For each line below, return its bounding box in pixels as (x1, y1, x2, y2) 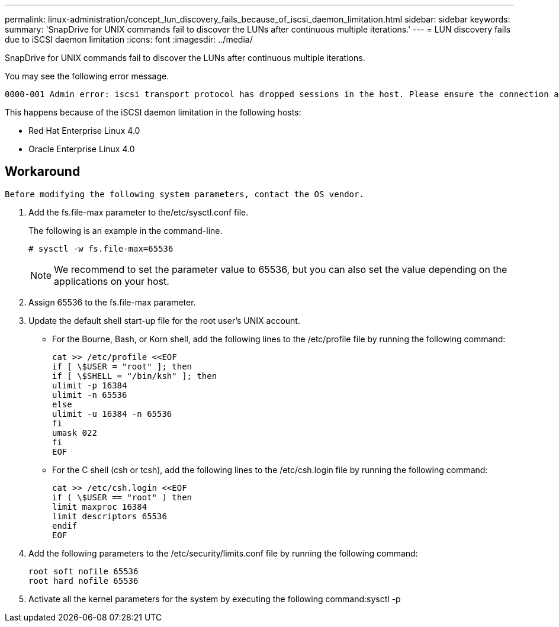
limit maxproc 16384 (52, 501, 147, 512)
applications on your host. (54, 275, 169, 287)
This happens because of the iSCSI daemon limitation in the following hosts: (5, 107, 301, 117)
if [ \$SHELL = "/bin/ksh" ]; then (52, 371, 217, 381)
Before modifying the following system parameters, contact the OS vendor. (5, 189, 364, 199)
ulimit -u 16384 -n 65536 (52, 409, 172, 419)
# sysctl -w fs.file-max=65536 (28, 243, 174, 253)
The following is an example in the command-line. (28, 225, 223, 236)
